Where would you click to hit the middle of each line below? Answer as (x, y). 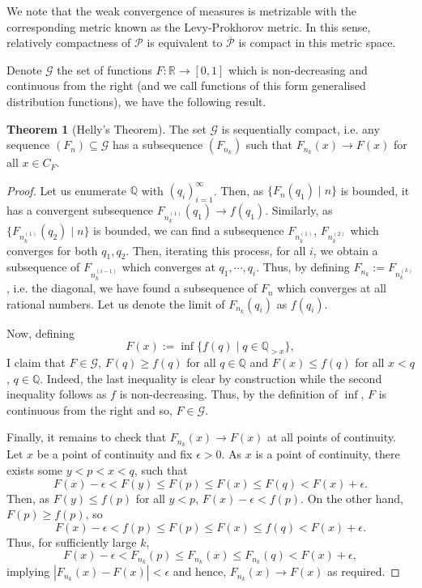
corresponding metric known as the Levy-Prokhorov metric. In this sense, (189, 26)
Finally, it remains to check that (87, 437)
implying (28, 571)
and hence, (200, 571)
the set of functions (104, 69)
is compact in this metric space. (317, 43)
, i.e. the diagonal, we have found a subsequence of (132, 288)
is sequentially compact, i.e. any (301, 128)
